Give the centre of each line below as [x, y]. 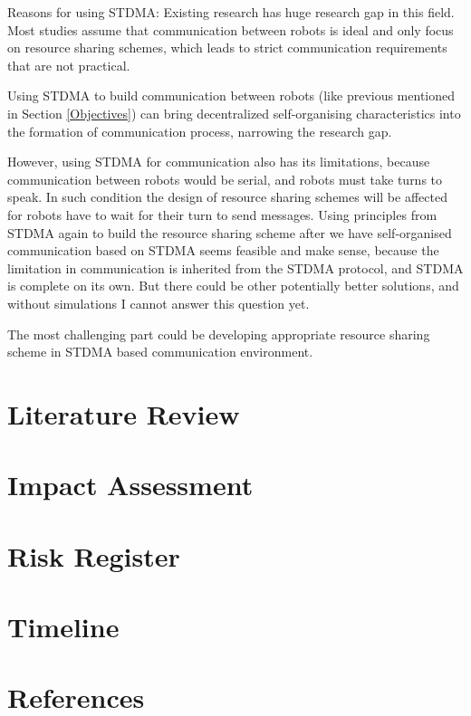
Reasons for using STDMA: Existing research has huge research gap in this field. [231, 12]
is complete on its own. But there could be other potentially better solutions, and [233, 286]
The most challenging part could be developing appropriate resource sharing [219, 334]
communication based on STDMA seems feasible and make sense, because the [223, 250]
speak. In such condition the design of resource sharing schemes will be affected [227, 197]
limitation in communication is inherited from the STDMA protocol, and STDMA [235, 267]
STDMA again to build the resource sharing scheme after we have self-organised [230, 232]
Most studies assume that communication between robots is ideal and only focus [231, 29]
